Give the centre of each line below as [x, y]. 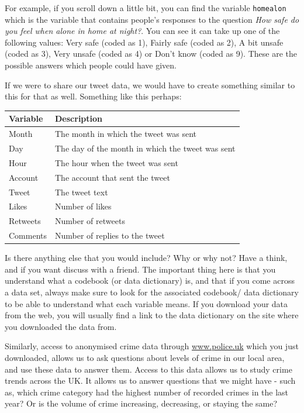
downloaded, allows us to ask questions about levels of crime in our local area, [145, 357]
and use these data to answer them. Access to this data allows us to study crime [148, 369]
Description [79, 118]
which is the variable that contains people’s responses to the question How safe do [152, 19]
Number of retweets [90, 221]
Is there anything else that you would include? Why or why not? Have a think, [146, 258]
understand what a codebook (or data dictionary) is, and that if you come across [150, 281]
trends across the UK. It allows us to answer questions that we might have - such [150, 381]
